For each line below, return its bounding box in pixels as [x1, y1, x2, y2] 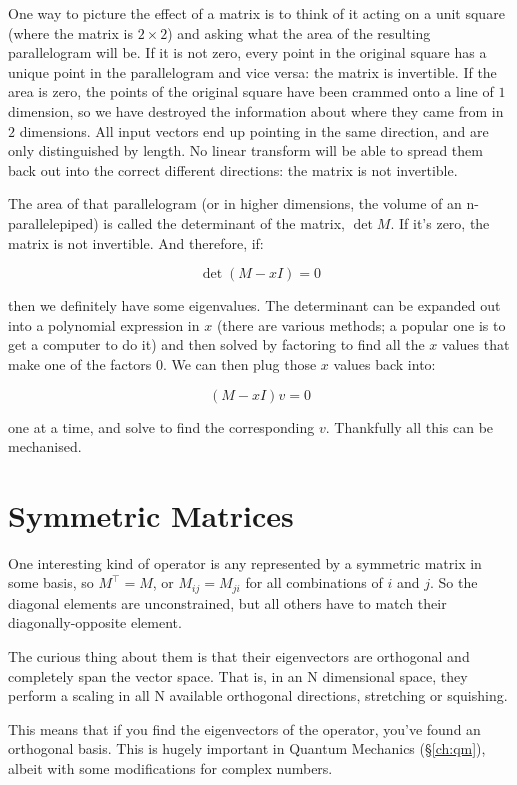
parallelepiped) [8, 212, 99, 233]
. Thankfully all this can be [325, 416, 494, 437]
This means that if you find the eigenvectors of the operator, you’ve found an [8, 718, 481, 739]
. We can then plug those [162, 353, 317, 374]
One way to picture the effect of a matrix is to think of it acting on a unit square [8, 3, 505, 23]
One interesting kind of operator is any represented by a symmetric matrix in [8, 552, 482, 573]
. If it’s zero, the [390, 212, 490, 233]
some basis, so [8, 572, 94, 593]
